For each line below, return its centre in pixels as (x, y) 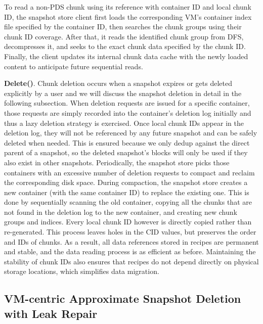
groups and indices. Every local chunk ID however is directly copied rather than (128, 222)
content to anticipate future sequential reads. (74, 66)
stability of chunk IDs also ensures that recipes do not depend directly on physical (131, 261)
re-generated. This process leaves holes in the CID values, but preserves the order (130, 232)
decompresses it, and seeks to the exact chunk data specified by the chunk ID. (125, 46)
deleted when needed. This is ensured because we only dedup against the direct (127, 142)
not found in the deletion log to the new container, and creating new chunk (121, 212)
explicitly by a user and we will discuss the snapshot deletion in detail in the (123, 93)
